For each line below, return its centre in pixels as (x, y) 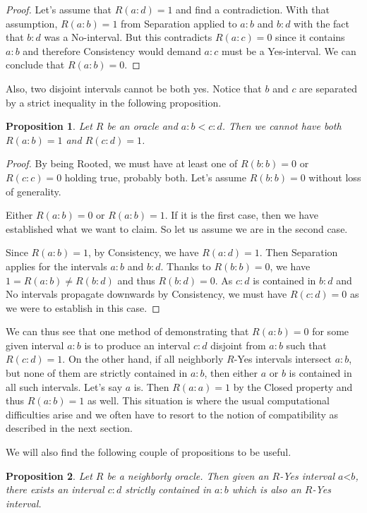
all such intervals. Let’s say (64, 386)
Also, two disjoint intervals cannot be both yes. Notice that (134, 88)
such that (306, 345)
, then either (231, 373)
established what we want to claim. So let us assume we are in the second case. (177, 228)
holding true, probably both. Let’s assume (155, 177)
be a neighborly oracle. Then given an (188, 475)
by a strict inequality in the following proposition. (114, 102)
